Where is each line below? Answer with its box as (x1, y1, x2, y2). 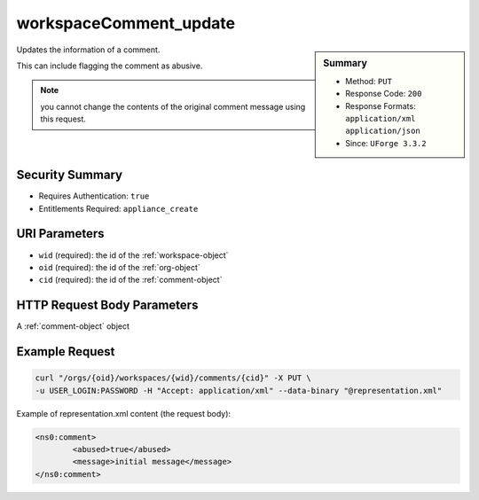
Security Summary (16, 168, 123, 183)
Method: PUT (345, 75, 392, 86)
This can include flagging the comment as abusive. (16, 60, 203, 71)
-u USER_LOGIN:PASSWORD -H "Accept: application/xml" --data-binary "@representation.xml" (35, 386, 443, 395)
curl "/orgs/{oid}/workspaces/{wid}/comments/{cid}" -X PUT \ (35, 373, 311, 383)
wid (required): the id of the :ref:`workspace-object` (38, 249, 229, 261)
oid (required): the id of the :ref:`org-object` (38, 262, 201, 272)
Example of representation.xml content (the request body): (16, 408, 231, 418)
